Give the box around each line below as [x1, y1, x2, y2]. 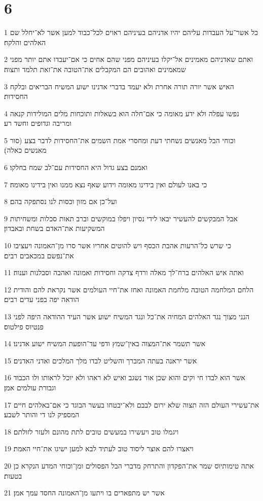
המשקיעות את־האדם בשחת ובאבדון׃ [4, 223, 105, 233]
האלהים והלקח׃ [4, 37, 46, 47]
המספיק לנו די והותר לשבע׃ [4, 409, 80, 420]
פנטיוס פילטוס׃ [4, 321, 44, 331]
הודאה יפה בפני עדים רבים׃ [4, 294, 79, 305]
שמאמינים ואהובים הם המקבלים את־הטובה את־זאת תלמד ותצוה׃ [4, 63, 186, 74]
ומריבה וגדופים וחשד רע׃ [4, 118, 71, 128]
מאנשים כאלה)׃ [4, 145, 47, 155]
